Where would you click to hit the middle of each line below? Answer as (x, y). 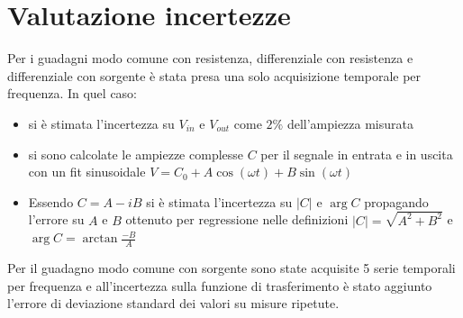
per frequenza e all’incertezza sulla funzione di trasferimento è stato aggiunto (220, 285)
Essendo (51, 201)
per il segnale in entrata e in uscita (357, 154)
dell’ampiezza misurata (350, 123)
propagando (396, 201)
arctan (100, 239)
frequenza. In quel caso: (73, 93)
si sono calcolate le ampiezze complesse (136, 154)
